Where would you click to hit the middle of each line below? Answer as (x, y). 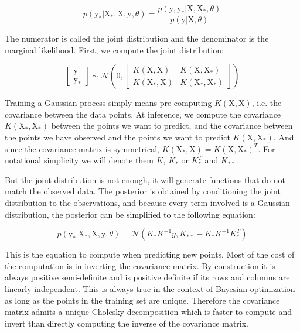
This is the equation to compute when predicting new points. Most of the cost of (150, 254)
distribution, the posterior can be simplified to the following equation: (130, 214)
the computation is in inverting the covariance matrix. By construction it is (140, 265)
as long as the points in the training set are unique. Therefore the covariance (142, 300)
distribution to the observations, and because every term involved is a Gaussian (147, 202)
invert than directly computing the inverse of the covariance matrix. (127, 323)
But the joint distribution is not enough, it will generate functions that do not (145, 179)
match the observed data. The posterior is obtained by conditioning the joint (143, 191)
